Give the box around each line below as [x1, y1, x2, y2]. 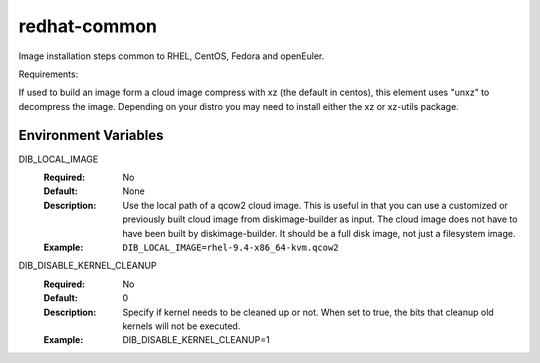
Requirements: [18, 68, 79, 80]
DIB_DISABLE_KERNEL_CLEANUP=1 [122, 334, 270, 346]
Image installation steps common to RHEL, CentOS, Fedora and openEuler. [18, 50, 325, 62]
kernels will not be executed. [122, 320, 241, 332]
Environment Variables [18, 126, 164, 144]
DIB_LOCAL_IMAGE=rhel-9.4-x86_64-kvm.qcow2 [122, 241, 339, 253]
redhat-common [18, 15, 157, 37]
